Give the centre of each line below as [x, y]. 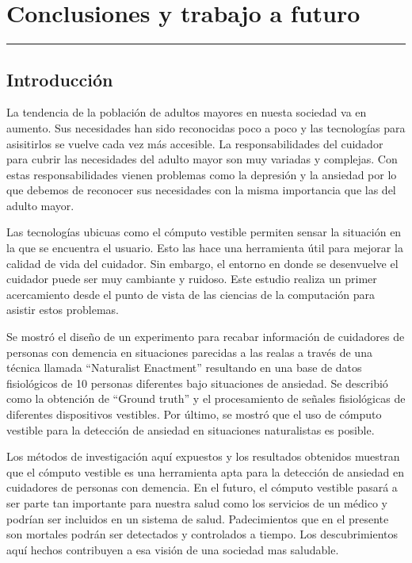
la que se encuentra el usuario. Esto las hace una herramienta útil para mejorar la [205, 248]
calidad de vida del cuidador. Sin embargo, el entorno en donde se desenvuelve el [202, 263]
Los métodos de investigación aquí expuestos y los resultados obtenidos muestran [203, 456]
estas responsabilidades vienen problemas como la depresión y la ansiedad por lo [202, 174]
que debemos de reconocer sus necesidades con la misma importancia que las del [201, 190]
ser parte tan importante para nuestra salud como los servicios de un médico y [197, 502]
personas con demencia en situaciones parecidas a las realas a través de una [189, 352]
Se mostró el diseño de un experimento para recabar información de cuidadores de [206, 337]
